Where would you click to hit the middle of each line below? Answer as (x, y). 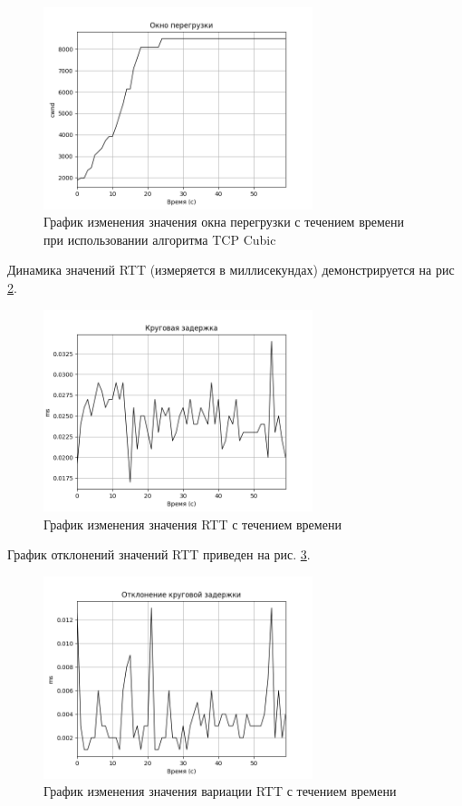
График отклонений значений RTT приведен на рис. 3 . (159, 554)
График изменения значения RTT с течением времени (192, 524)
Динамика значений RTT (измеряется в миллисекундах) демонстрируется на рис (231, 270)
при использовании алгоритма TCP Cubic (160, 239)
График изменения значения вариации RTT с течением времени (220, 791)
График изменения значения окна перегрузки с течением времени (224, 222)
